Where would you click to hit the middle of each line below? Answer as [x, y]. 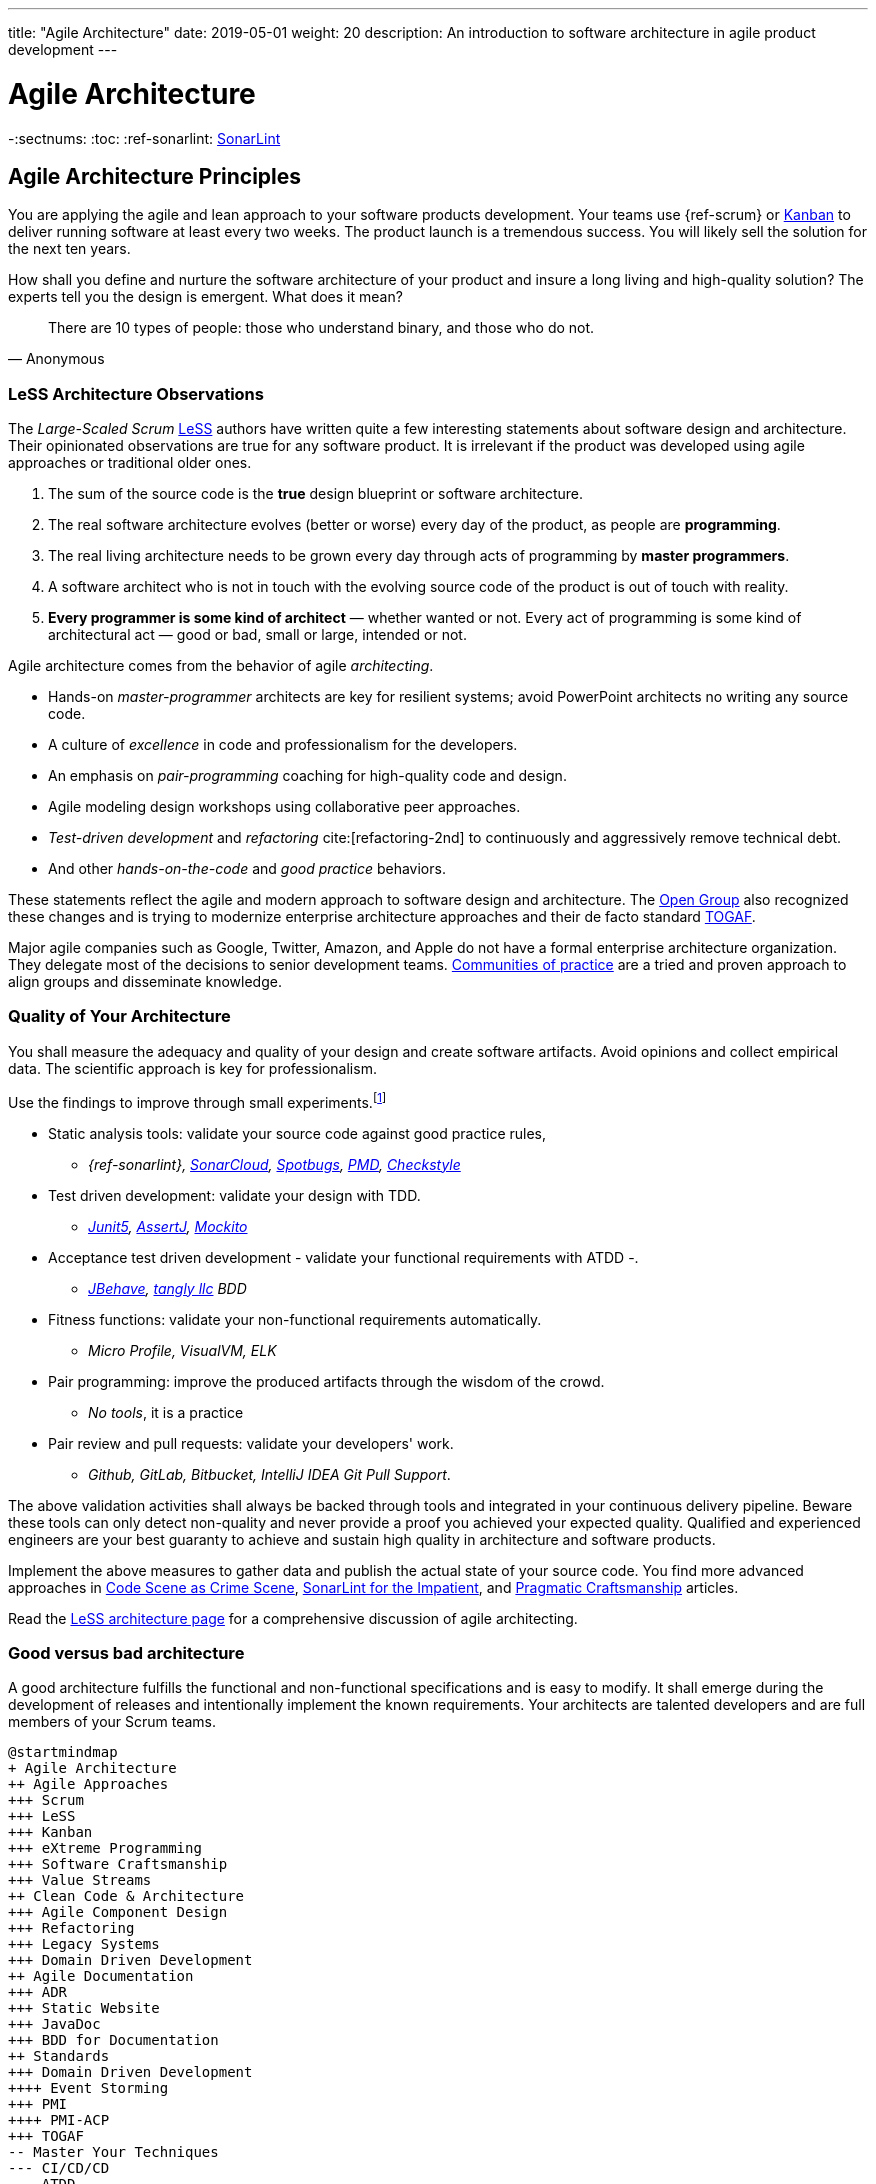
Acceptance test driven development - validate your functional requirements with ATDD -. [343, 1257]
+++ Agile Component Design [118, 1912]
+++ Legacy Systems [84, 1944]
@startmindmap [63, 1752]
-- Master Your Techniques [113, 2152]
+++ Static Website [84, 2008]
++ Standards [59, 2056]
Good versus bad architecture [126, 1652]
